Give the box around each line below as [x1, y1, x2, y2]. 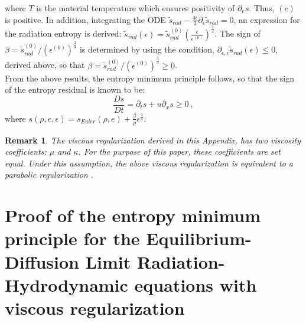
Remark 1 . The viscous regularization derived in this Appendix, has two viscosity [5, 133, 301, 146]
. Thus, [249, 2, 275, 14]
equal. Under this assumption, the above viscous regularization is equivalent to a [5, 156, 293, 169]
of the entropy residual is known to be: [5, 83, 145, 96]
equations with [134, 272, 257, 296]
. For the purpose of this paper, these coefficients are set [78, 145, 281, 158]
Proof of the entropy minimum [5, 203, 261, 227]
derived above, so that [5, 58, 85, 71]
